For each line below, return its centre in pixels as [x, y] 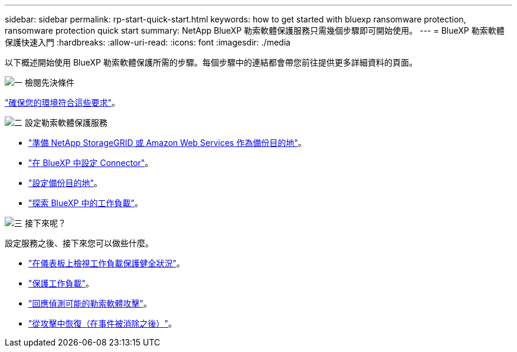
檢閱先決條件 [49, 82]
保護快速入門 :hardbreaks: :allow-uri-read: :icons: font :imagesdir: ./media [148, 42]
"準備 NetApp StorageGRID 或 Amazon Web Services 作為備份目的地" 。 [167, 143]
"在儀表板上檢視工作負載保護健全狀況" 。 [107, 263]
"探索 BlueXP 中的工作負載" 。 [86, 203]
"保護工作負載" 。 [61, 283]
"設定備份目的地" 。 [66, 183]
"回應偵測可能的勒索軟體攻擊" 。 [90, 303]
